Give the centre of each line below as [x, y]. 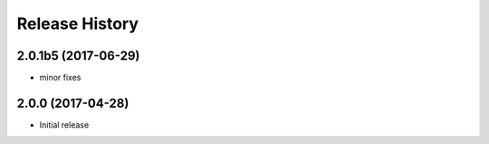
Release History [78, 24]
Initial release [64, 125]
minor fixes [60, 78]
